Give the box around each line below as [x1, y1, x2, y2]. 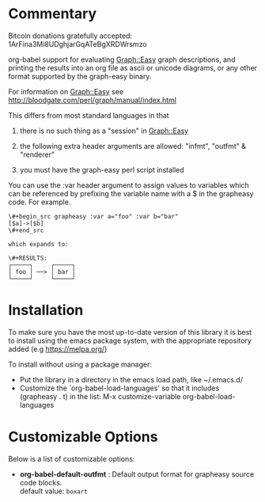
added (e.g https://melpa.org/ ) [8, 344, 108, 353]
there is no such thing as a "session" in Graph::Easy [19, 126, 189, 135]
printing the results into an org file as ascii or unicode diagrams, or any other [8, 63, 258, 72]
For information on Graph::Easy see [8, 86, 124, 96]
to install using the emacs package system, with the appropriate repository [8, 336, 252, 345]
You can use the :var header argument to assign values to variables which [8, 180, 249, 190]
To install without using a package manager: [8, 359, 153, 369]
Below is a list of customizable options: [8, 454, 135, 463]
